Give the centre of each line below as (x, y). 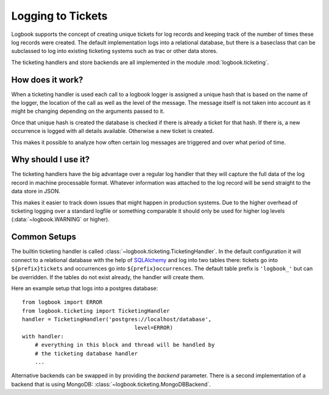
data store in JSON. (36, 191)
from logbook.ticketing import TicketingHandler (96, 311)
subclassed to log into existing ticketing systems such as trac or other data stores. (115, 51)
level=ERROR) (154, 328)
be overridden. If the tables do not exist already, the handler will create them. (108, 277)
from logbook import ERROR (62, 302)
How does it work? (47, 80)
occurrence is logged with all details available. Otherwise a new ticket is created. (113, 131)
